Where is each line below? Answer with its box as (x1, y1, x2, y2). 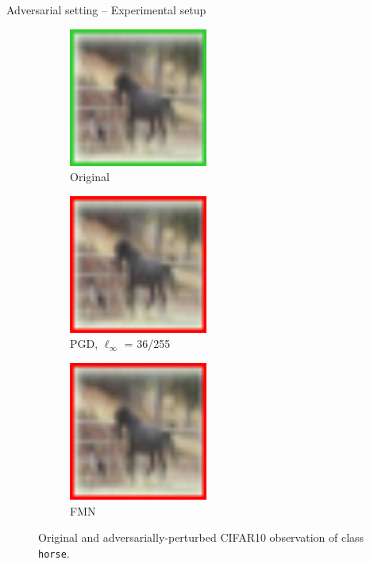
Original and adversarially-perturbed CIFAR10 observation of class (38, 529, 364, 546)
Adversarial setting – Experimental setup (6, 2, 206, 17)
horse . (38, 544, 70, 561)
